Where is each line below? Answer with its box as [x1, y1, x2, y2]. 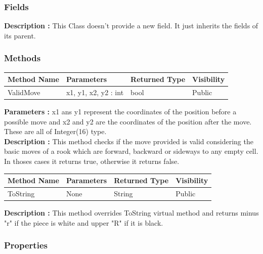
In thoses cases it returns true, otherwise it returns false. [4, 156, 180, 166]
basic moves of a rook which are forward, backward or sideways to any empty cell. [4, 146, 258, 156]
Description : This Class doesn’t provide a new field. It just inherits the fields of [4, 20, 258, 31]
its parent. [4, 30, 36, 40]
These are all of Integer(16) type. [4, 126, 107, 137]
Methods [4, 52, 41, 64]
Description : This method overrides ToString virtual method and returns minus [4, 207, 259, 218]
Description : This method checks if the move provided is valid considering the [4, 136, 253, 146]
